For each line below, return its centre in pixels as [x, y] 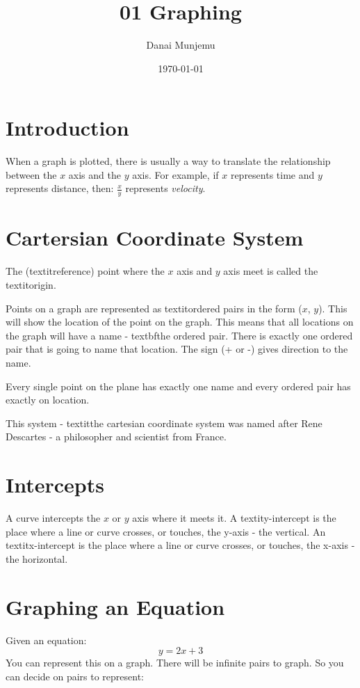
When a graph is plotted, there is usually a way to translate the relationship [168, 161]
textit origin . [31, 284]
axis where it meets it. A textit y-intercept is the [234, 518]
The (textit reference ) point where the [85, 271]
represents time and [272, 174]
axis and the [95, 174]
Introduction [67, 128]
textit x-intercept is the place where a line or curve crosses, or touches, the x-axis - [180, 545]
